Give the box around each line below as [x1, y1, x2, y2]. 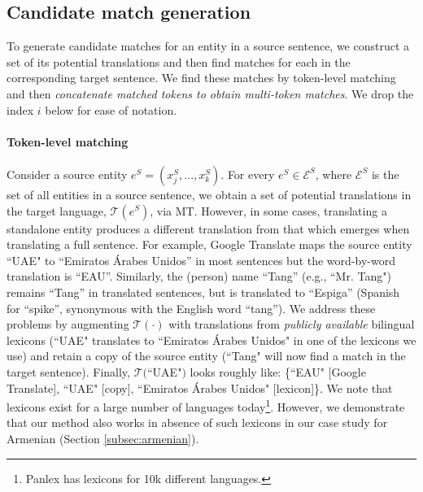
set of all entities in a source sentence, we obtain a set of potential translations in [7, 185, 412, 202]
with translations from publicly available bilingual [168, 316, 415, 333]
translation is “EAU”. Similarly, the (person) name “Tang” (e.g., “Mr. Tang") [7, 268, 391, 285]
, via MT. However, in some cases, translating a [150, 202, 387, 219]
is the [371, 165, 399, 182]
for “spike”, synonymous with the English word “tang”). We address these [7, 299, 376, 316]
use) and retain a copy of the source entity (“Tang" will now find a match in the [7, 347, 406, 364]
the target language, [7, 202, 107, 219]
